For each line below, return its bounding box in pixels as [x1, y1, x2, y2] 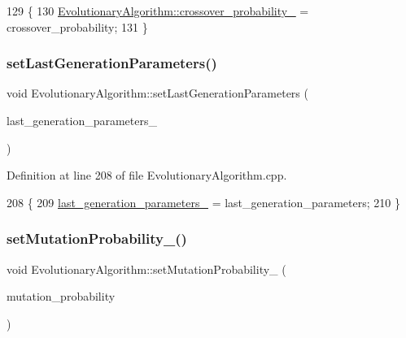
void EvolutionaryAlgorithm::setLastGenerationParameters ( [7, 84, 308, 102]
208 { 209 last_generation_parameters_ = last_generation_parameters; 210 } [7, 193, 400, 210]
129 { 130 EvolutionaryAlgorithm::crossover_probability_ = [7, 2, 309, 19]
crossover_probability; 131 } [7, 18, 148, 35]
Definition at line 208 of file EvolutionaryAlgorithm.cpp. [7, 167, 287, 184]
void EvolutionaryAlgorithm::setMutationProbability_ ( [7, 260, 286, 277]
